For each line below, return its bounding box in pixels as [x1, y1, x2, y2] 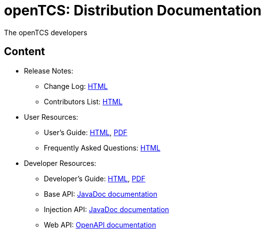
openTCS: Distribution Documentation [4, 2, 262, 19]
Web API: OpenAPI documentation [44, 220, 156, 229]
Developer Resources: [24, 158, 97, 167]
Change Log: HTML [44, 81, 108, 90]
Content [4, 45, 45, 58]
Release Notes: [24, 66, 73, 75]
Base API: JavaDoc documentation [44, 189, 157, 198]
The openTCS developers [4, 28, 88, 37]
